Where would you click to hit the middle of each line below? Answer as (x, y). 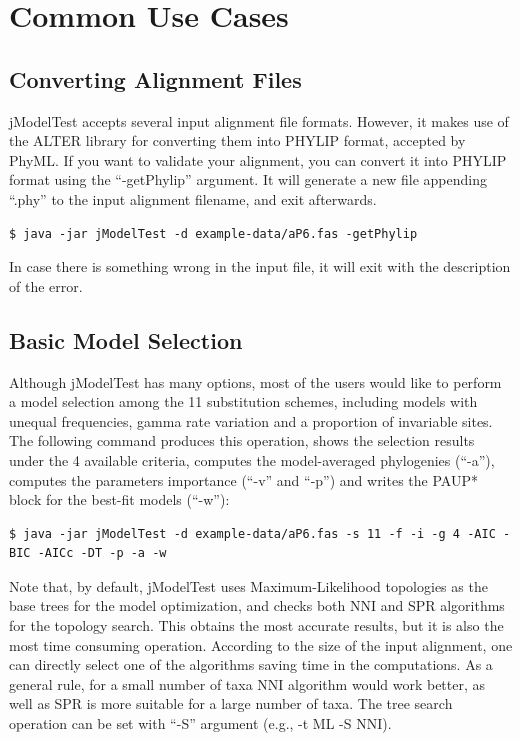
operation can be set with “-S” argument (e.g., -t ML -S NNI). (200, 723)
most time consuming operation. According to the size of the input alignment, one (261, 644)
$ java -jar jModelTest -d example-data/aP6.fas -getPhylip (213, 233)
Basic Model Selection (126, 339)
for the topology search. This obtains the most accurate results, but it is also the (256, 625)
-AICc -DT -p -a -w (102, 553)
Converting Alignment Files (155, 78)
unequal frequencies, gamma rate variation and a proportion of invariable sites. (251, 420)
